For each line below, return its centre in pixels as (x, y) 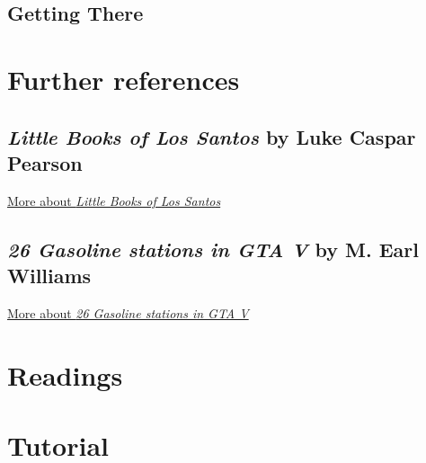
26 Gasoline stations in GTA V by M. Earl (213, 249)
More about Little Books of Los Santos (114, 200)
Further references (124, 79)
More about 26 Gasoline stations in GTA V (128, 312)
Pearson (45, 162)
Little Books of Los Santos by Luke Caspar (212, 136)
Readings (65, 374)
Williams (49, 276)
